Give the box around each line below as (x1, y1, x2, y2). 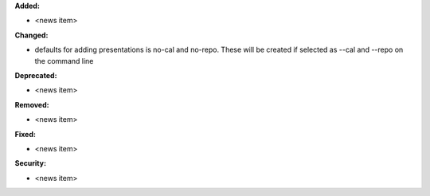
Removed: (14, 100, 49, 109)
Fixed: (14, 129, 36, 139)
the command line (34, 56, 94, 65)
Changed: (14, 30, 49, 40)
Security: (14, 159, 47, 168)
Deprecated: (14, 70, 57, 80)
